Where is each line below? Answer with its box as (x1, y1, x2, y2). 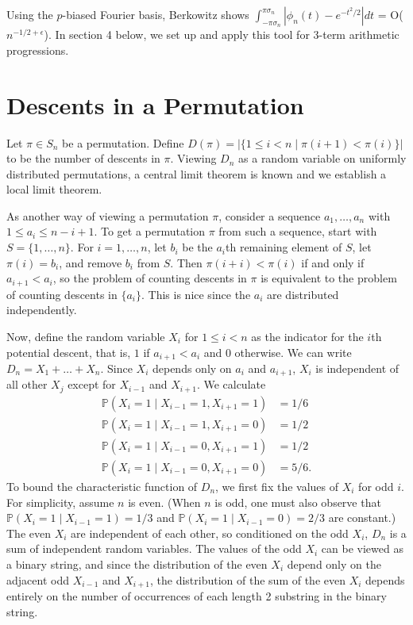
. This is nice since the (141, 286, 251, 302)
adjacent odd (6, 571, 69, 588)
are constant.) (328, 509, 396, 526)
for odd (358, 477, 394, 494)
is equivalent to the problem (261, 270, 397, 286)
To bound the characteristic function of (6, 477, 198, 494)
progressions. (6, 41, 69, 58)
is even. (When (128, 493, 201, 510)
